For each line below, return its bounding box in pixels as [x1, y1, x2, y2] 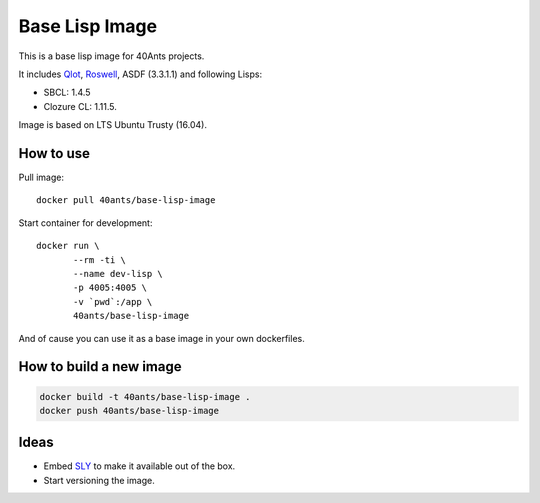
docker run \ [36, 240, 100, 252]
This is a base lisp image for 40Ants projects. [18, 50, 205, 62]
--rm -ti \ [73, 254, 127, 265]
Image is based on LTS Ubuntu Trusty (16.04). [18, 119, 207, 131]
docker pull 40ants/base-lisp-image [36, 195, 216, 206]
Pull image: [18, 171, 65, 184]
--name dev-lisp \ [73, 268, 164, 279]
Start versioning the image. [43, 474, 155, 486]
